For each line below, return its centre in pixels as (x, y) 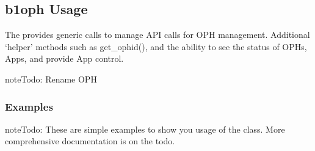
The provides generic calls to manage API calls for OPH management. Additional (157, 35)
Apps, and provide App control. (64, 58)
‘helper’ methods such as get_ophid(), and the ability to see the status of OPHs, (156, 46)
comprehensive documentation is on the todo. (90, 141)
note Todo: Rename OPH (51, 79)
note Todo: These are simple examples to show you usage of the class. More (145, 129)
